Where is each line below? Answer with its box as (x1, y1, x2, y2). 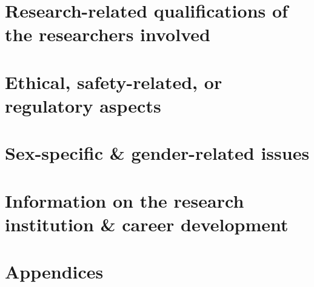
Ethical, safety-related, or (5, 69, 222, 94)
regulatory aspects (5, 93, 161, 117)
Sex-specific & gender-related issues (5, 140, 310, 165)
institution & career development (5, 211, 289, 236)
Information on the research (5, 188, 244, 213)
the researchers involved (5, 22, 210, 47)
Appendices (5, 259, 104, 284)
